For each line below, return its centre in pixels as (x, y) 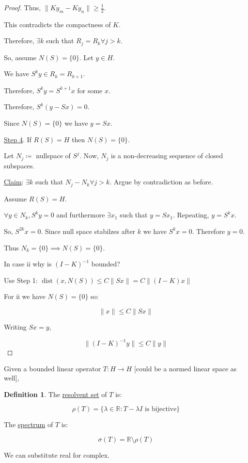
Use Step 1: (21, 280)
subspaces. (19, 165)
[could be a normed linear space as (185, 368)
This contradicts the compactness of (57, 24)
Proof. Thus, (23, 7)
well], (12, 378)
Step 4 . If (18, 139)
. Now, (89, 156)
